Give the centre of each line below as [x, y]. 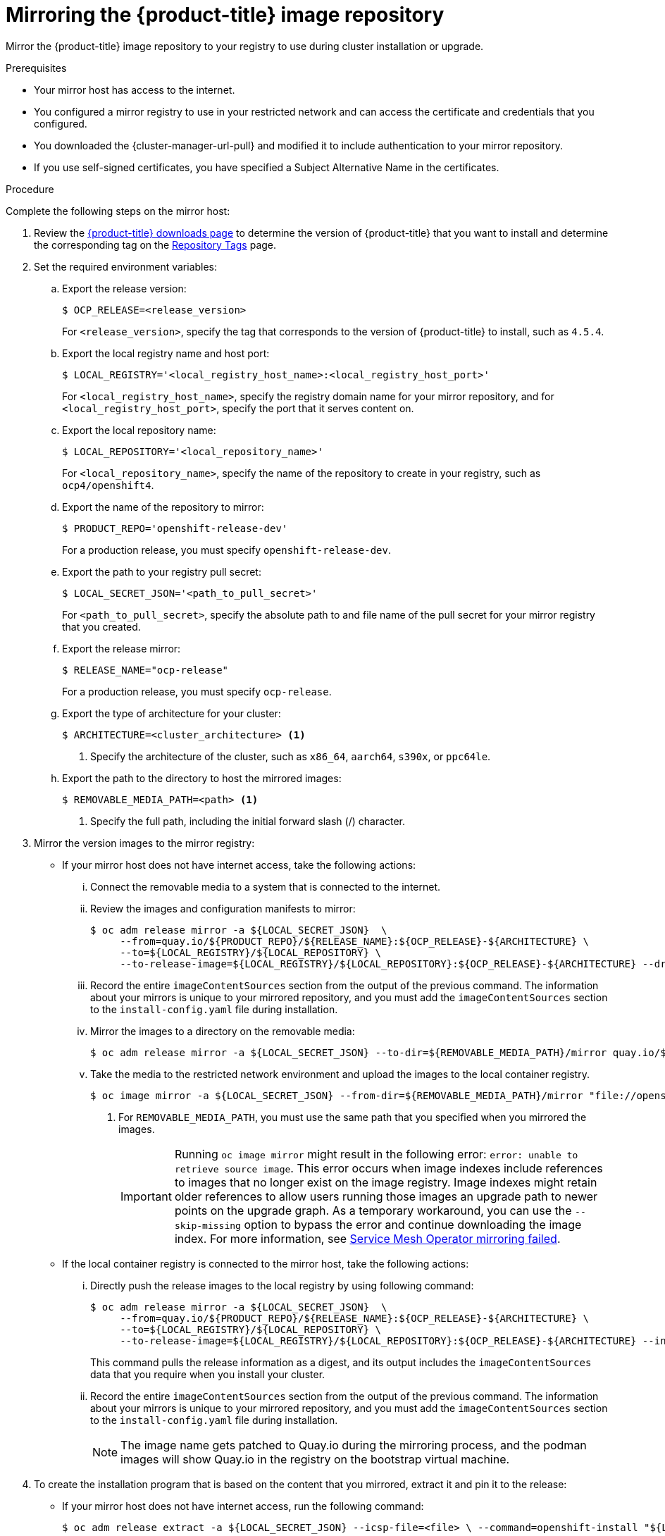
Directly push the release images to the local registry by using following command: [282, 1285]
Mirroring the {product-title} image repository [225, 15]
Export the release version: [124, 288]
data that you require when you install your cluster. [208, 1374]
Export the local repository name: [139, 430]
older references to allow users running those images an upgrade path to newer [386, 1196]
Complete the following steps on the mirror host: [118, 211]
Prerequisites [36, 68]
